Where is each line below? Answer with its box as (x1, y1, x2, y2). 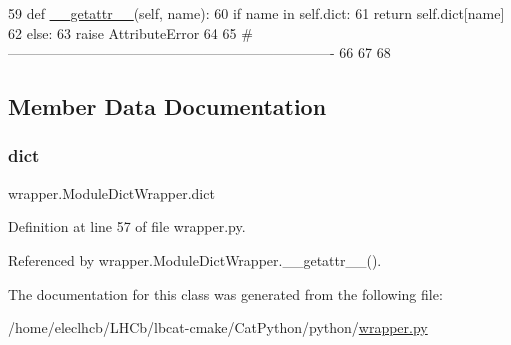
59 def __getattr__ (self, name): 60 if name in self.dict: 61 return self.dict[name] (8, 3, 505, 23)
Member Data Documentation (8, 91, 327, 122)
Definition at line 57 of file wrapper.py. (8, 216, 246, 237)
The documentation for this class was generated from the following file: (8, 283, 443, 304)
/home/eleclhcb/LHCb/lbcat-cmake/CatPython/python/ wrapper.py (8, 317, 428, 338)
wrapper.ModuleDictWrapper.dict (8, 182, 215, 203)
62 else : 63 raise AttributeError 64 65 (8, 22, 237, 43)
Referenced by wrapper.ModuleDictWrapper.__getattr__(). (8, 249, 382, 270)
